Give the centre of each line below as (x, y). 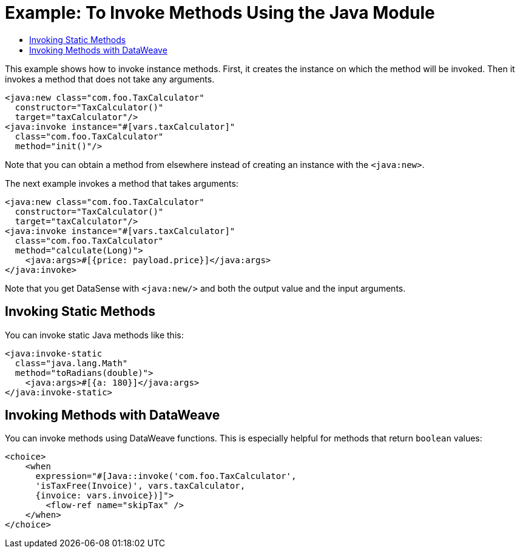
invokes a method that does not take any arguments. (110, 79)
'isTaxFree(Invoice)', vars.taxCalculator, (140, 486)
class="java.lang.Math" (71, 363)
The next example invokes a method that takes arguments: (122, 183)
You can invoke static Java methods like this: (94, 335)
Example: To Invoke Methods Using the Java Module (220, 13)
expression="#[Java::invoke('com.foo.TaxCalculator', (166, 476)
